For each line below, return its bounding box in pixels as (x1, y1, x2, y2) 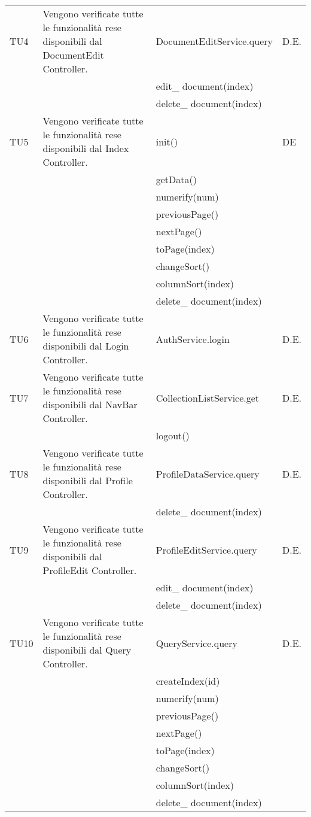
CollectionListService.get (155, 390, 260, 405)
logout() (155, 429, 190, 442)
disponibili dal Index (42, 141, 129, 155)
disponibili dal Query (42, 643, 132, 657)
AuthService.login (155, 332, 230, 346)
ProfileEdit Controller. (42, 563, 137, 577)
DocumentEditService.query (155, 34, 273, 48)
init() (155, 134, 178, 148)
